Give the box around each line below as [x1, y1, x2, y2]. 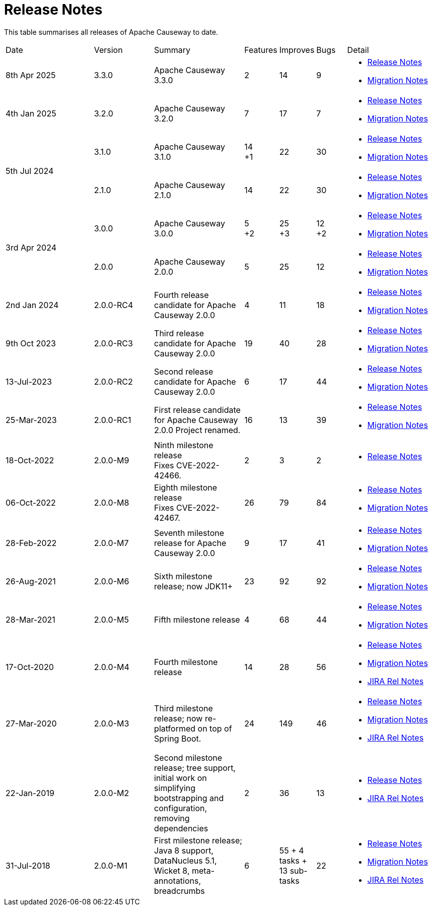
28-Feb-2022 [6, 537, 57, 548]
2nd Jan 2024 [6, 299, 59, 310]
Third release [154, 328, 204, 338]
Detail [347, 44, 369, 55]
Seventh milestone [154, 527, 225, 538]
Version [94, 44, 123, 55]
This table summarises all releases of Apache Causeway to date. [4, 27, 219, 36]
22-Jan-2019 [6, 787, 54, 798]
